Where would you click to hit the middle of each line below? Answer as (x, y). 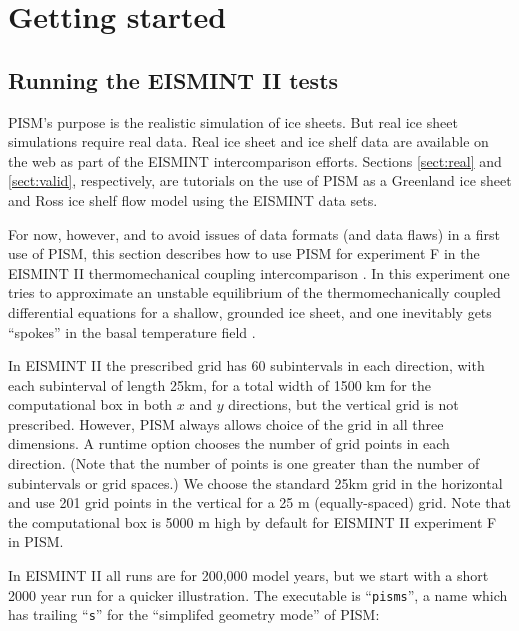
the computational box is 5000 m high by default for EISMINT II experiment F (252, 521)
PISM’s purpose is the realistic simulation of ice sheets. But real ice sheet (233, 121)
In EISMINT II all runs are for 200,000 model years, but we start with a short (248, 575)
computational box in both (90, 404)
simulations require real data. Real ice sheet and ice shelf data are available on (248, 141)
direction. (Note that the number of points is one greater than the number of (244, 463)
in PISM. (36, 541)
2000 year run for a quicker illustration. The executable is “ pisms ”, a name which (258, 594)
